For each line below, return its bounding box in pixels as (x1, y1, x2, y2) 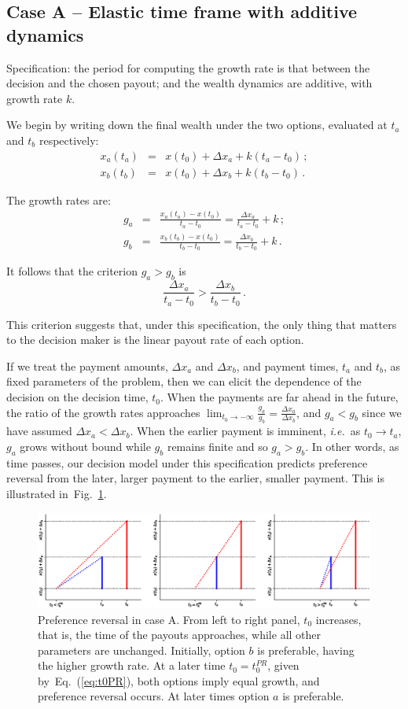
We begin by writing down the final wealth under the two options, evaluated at (6, 116, 388, 133)
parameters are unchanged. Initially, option (38, 641, 245, 658)
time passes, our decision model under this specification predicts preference (6, 454, 368, 471)
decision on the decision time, (6, 389, 149, 405)
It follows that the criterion (6, 263, 138, 279)
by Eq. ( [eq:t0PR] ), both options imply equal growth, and (38, 672, 320, 689)
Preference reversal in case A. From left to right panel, (38, 611, 300, 627)
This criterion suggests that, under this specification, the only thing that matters (6, 316, 397, 332)
